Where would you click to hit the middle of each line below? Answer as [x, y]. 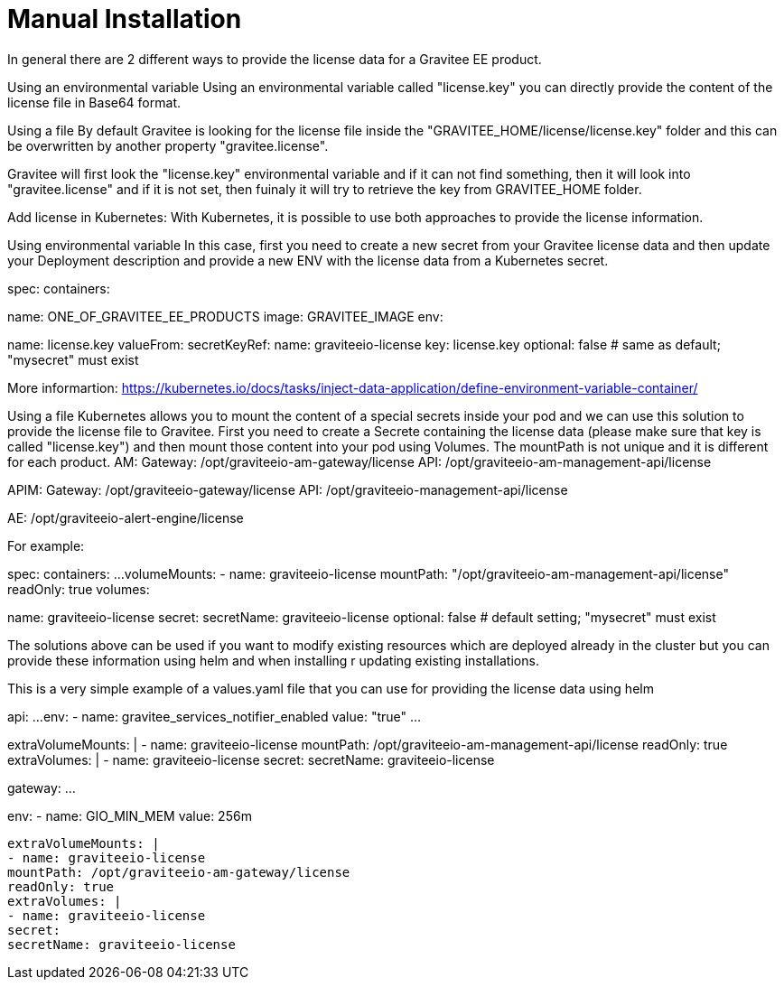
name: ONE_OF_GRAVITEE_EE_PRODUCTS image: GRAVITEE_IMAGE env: [225, 316]
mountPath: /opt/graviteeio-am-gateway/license [179, 872]
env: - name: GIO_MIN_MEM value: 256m [130, 815]
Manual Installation [125, 19]
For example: [46, 545]
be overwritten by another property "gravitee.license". [168, 145]
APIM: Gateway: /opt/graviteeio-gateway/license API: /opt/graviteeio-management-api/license [288, 489]
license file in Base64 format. [94, 102]
